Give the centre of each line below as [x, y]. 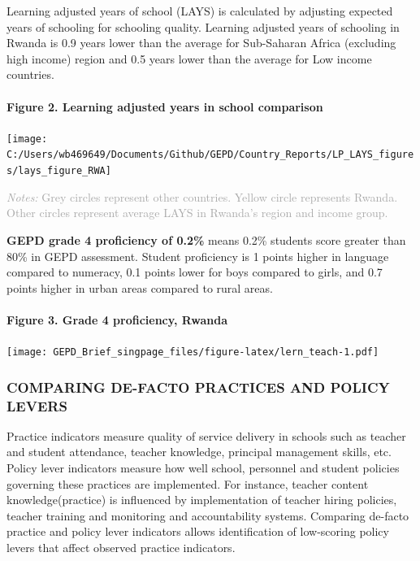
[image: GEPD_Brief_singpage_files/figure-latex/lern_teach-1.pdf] [193, 352]
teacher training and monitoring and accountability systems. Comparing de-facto [208, 515]
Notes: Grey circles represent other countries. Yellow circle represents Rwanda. [202, 196]
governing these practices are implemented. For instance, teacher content [188, 483]
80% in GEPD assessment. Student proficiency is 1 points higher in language [198, 256]
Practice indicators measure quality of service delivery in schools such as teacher [206, 435]
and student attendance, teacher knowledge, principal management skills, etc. [199, 452]
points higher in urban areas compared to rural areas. [140, 287]
